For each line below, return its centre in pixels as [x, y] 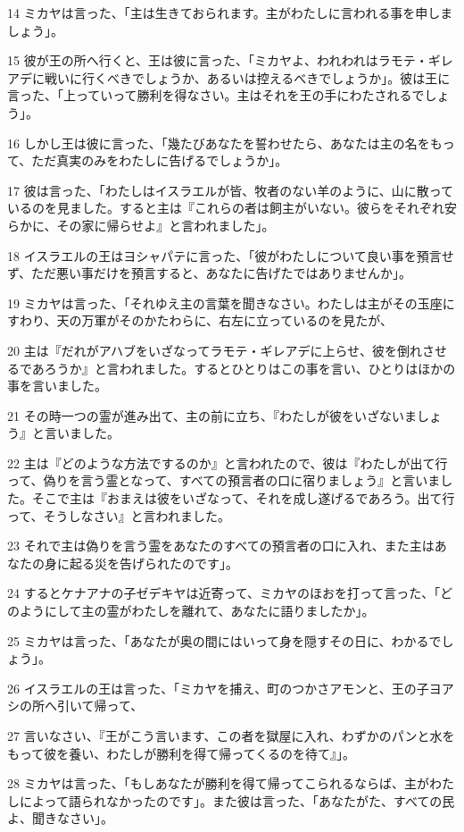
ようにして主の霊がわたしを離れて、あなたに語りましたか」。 [197, 611]
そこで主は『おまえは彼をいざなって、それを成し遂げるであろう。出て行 [243, 498]
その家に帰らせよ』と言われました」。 [166, 225]
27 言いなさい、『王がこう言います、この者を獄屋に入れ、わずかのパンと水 [225, 735]
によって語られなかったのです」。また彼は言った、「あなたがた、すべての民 [237, 800]
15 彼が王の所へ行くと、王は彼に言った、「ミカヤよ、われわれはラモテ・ [218, 60]
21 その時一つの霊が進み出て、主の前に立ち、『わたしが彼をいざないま [212, 415]
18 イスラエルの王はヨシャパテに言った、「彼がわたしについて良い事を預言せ [231, 255]
